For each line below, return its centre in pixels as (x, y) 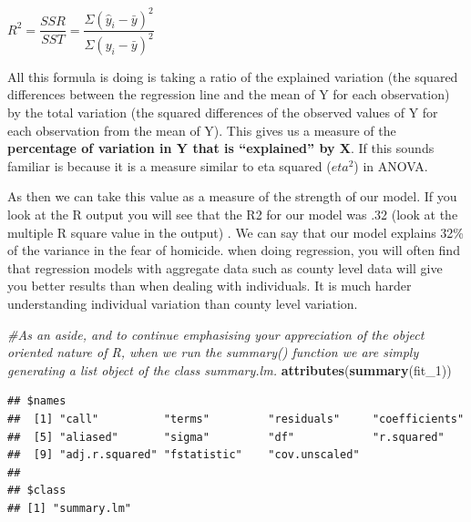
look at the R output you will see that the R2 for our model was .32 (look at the (233, 215)
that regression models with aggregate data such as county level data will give (225, 267)
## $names (37, 401)
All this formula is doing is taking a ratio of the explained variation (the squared (233, 76)
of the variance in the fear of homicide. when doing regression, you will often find (234, 250)
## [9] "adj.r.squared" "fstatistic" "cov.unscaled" (184, 455)
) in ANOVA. (391, 165)
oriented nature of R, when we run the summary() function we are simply (213, 352)
